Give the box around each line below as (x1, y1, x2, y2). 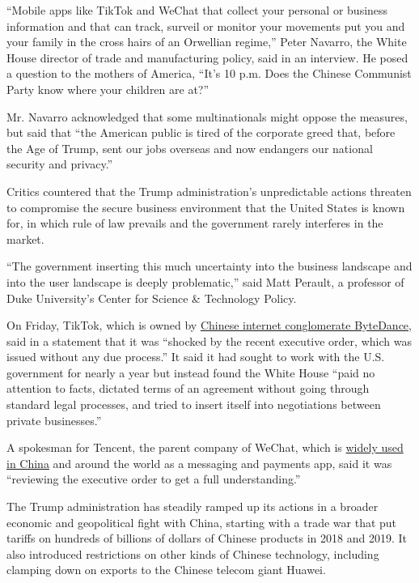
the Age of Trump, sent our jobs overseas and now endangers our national (6, 139, 373, 156)
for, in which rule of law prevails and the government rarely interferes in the (6, 215, 383, 232)
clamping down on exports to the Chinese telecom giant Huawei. (6, 561, 326, 578)
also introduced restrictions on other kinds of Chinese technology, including (6, 545, 379, 562)
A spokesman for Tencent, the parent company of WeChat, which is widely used (6, 439, 404, 456)
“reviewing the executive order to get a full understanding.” (6, 470, 301, 487)
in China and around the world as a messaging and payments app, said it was (6, 454, 392, 471)
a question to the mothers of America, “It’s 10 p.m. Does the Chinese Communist (6, 65, 412, 82)
